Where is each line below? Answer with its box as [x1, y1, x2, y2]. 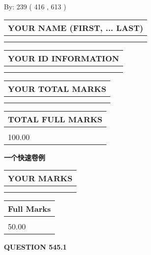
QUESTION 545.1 [4, 242, 67, 252]
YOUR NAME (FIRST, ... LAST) [8, 22, 144, 33]
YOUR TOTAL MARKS [8, 83, 106, 94]
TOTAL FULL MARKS [8, 113, 102, 125]
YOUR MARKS [8, 172, 73, 184]
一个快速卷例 [4, 152, 45, 162]
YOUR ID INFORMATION [8, 52, 119, 64]
